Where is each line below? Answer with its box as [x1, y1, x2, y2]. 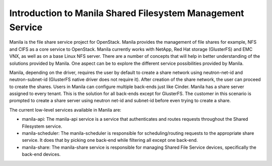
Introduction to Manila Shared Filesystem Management [9, 8, 244, 19]
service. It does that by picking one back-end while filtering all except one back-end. [22, 137, 198, 143]
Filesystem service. [22, 123, 62, 129]
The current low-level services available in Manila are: [9, 107, 121, 113]
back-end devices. [22, 151, 61, 157]
